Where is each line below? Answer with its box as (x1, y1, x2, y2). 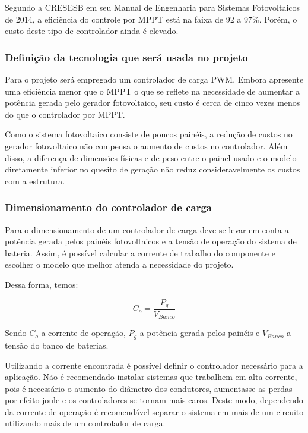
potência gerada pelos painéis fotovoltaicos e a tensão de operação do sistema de (5, 235, 297, 247)
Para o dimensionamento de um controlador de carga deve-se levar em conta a (5, 223, 289, 236)
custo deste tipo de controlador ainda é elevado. (5, 24, 179, 37)
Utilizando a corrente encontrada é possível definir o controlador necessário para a (5, 359, 303, 371)
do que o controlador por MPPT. (5, 108, 125, 120)
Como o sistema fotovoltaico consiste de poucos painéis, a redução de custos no (5, 128, 293, 140)
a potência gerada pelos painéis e (139, 327, 260, 339)
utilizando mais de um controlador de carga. (5, 417, 166, 429)
